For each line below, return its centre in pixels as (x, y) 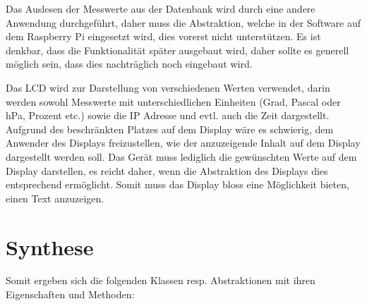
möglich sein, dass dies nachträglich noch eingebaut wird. (129, 64)
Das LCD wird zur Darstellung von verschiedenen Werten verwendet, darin (168, 87)
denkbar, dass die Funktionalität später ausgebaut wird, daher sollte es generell (178, 50)
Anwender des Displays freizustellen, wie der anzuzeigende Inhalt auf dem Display (183, 143)
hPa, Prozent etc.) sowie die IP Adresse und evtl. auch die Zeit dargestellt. (168, 115)
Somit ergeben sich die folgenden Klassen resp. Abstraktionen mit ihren (161, 280)
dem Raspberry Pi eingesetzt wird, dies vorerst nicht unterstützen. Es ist (163, 36)
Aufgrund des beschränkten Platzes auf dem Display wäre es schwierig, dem (170, 129)
